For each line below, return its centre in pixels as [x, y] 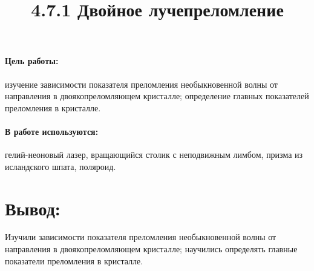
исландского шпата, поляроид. [61, 166]
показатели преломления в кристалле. [74, 260]
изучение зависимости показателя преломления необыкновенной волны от [141, 84]
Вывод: [33, 208]
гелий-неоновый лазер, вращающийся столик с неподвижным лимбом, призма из [154, 155]
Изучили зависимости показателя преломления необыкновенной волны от [141, 237]
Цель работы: [32, 61]
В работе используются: [52, 131]
